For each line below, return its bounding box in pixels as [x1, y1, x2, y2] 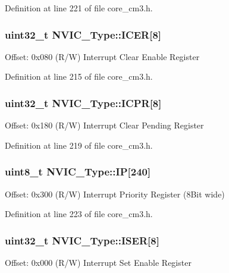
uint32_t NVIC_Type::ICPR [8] [5, 95, 162, 110]
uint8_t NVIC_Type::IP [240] [5, 164, 151, 179]
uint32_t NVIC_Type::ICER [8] [5, 27, 162, 42]
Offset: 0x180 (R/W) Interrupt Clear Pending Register [5, 119, 204, 131]
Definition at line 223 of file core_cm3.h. [5, 208, 153, 220]
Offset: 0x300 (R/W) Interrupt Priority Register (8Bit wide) [5, 187, 225, 200]
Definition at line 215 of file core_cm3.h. [5, 70, 153, 83]
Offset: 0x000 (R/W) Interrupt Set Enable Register [5, 256, 192, 269]
